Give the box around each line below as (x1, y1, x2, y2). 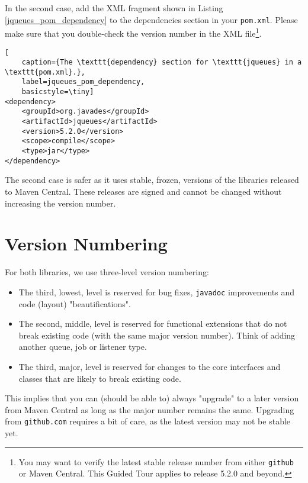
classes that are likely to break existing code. (18, 372, 181, 384)
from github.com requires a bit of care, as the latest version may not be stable (5, 415, 291, 427)
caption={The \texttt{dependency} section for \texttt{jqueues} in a (21, 58, 302, 67)
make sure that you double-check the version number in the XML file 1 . (5, 25, 262, 39)
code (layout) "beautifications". (18, 297, 131, 310)
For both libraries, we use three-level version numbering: (5, 266, 209, 278)
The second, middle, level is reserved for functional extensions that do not (18, 317, 287, 330)
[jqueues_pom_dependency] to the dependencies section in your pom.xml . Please (5, 13, 298, 25)
